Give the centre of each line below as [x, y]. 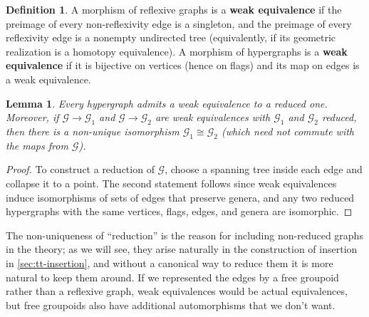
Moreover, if [32, 117]
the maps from [37, 145]
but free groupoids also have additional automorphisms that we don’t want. [171, 305]
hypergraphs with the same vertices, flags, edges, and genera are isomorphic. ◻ [179, 211]
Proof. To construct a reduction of [80, 169]
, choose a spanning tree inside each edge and [264, 169]
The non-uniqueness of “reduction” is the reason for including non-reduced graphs [184, 235]
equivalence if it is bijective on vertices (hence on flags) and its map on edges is [183, 65]
